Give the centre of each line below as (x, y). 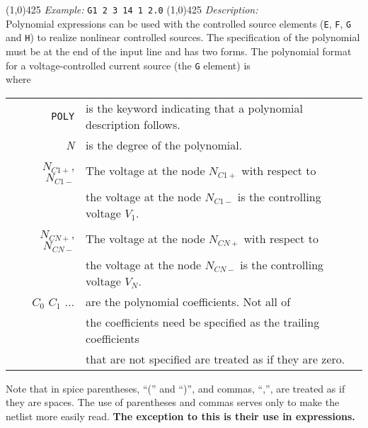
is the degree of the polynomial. (164, 145)
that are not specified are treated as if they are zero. (215, 359)
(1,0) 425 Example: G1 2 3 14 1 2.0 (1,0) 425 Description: (132, 9)
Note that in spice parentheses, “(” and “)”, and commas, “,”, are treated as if (176, 388)
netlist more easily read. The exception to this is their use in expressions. (180, 416)
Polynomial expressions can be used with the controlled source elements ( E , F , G (179, 23)
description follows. (133, 124)
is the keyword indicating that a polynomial (194, 108)
